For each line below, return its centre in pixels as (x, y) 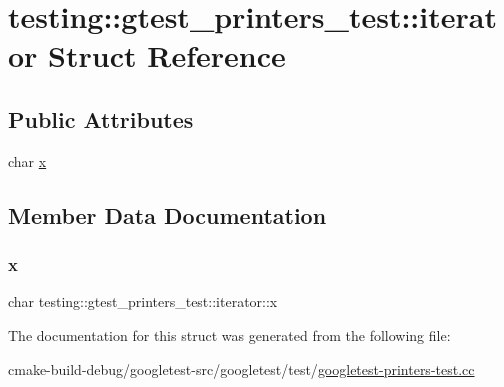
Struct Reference (167, 55)
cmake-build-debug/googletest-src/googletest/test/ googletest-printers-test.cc (241, 368)
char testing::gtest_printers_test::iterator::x (143, 301)
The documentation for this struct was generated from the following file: (229, 334)
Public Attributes (101, 118)
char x (27, 160)
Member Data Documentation (167, 214)
